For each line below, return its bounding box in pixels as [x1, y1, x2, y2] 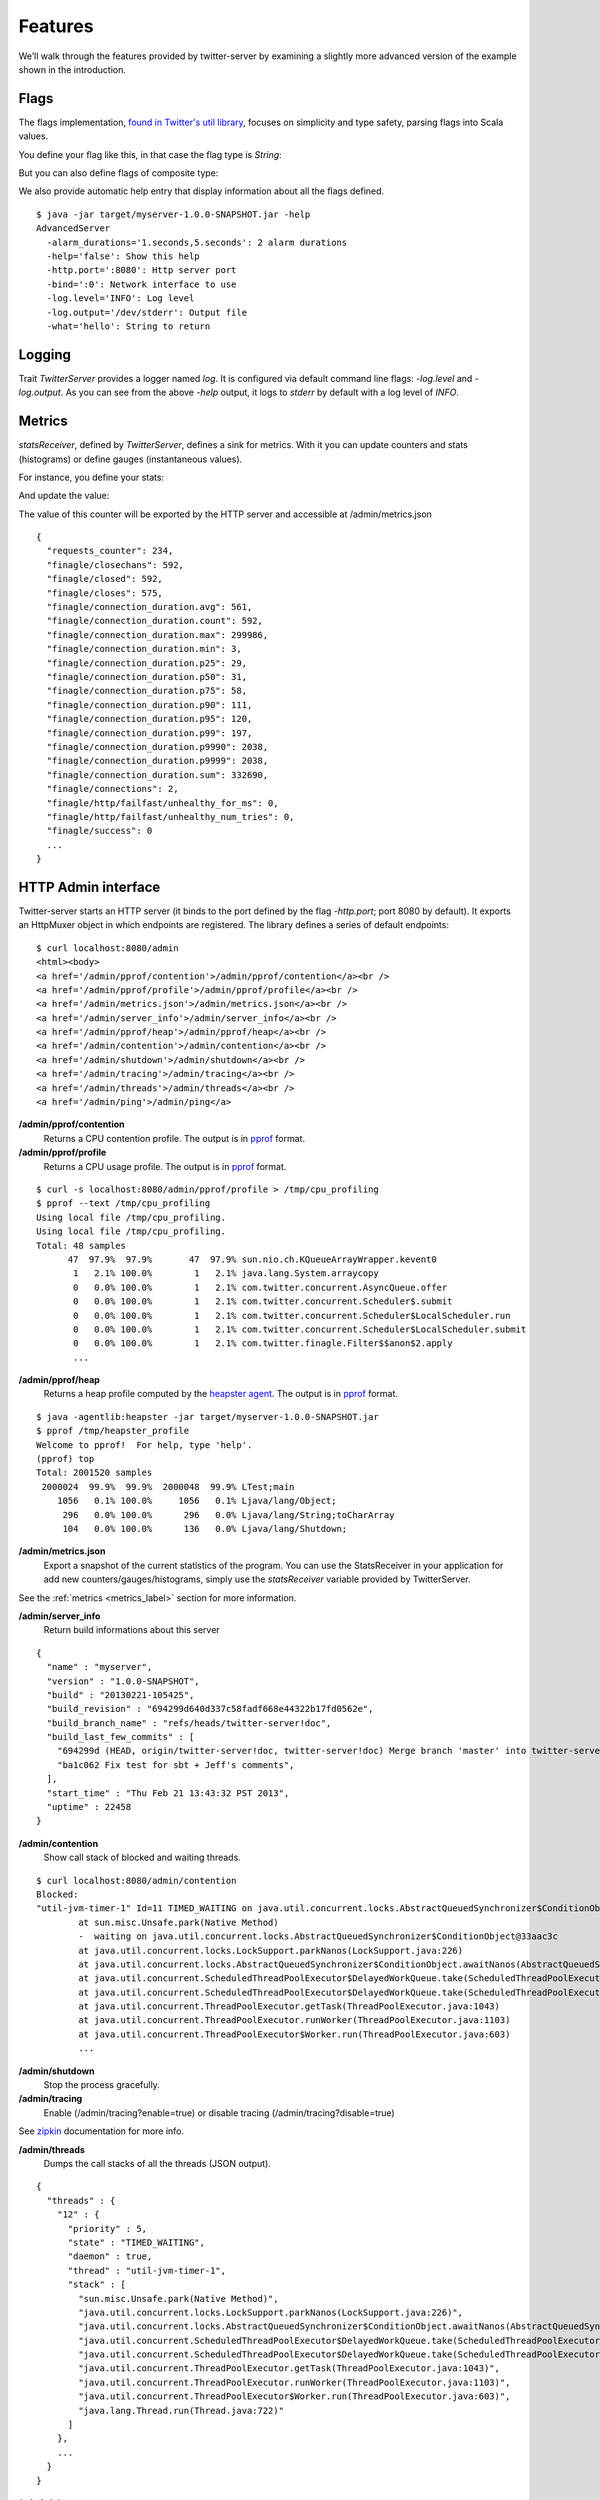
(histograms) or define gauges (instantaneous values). [18, 453, 243, 465]
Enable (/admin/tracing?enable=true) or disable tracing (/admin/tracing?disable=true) [43, 2106, 395, 2119]
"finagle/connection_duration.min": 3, [46, 643, 242, 655]
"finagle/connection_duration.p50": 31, [46, 671, 248, 682]
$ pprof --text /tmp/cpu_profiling [36, 1198, 211, 1209]
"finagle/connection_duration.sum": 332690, [46, 769, 269, 780]
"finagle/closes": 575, [46, 587, 164, 599]
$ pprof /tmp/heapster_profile [36, 1425, 190, 1437]
